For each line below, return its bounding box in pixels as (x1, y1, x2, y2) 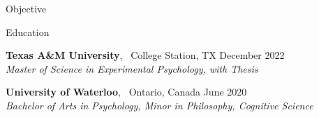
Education (6, 24, 50, 39)
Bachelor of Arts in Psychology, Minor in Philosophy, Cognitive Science (6, 98, 313, 112)
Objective (6, 1, 47, 15)
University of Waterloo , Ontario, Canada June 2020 (6, 84, 247, 99)
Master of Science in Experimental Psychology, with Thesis (6, 61, 258, 75)
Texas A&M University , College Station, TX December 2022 (6, 48, 285, 62)
